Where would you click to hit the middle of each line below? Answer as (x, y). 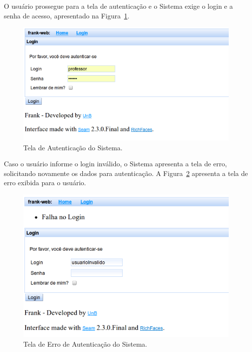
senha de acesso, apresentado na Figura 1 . (67, 15)
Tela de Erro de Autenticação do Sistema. (85, 344)
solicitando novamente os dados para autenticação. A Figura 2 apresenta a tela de (126, 173)
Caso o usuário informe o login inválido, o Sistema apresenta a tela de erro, (116, 164)
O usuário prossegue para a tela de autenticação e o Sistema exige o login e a (118, 6)
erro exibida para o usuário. (45, 183)
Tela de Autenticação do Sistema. (73, 147)
